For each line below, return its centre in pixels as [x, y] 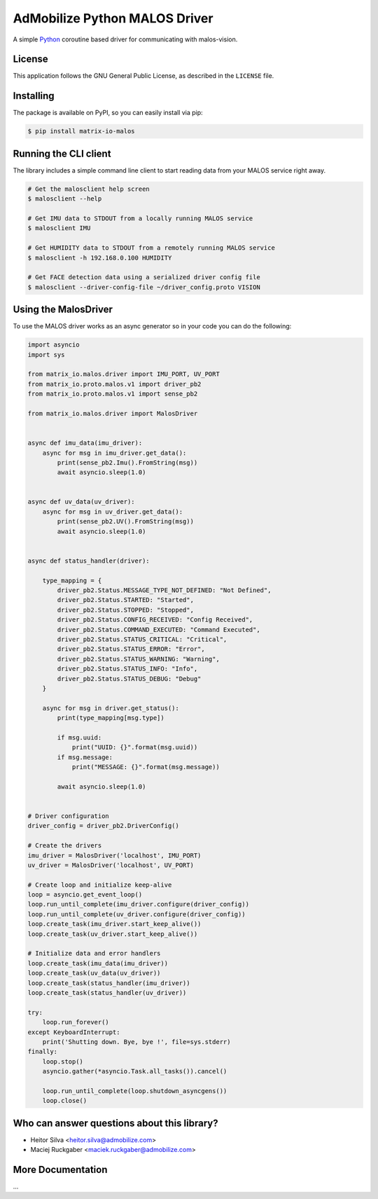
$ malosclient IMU [59, 228]
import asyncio [54, 345]
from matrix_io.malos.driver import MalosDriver [113, 413]
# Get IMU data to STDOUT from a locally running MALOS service [140, 219]
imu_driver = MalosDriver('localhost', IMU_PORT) [114, 855]
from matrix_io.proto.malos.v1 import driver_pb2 [114, 384]
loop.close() [65, 1101]
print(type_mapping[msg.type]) [111, 718]
